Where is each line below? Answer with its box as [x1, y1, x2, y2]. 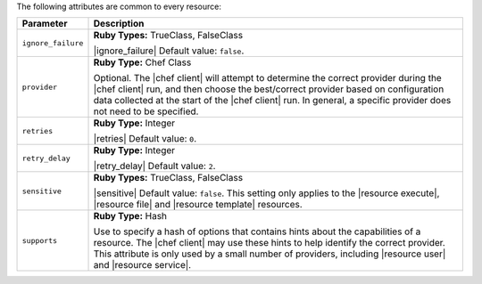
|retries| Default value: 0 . [93, 133, 197, 145]
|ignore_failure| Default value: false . [93, 45, 245, 57]
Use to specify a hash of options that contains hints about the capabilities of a [93, 225, 421, 238]
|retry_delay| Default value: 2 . [93, 160, 216, 173]
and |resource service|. [93, 259, 192, 272]
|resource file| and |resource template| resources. [93, 199, 303, 211]
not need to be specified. [93, 105, 199, 118]
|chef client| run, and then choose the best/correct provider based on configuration [93, 83, 445, 95]
